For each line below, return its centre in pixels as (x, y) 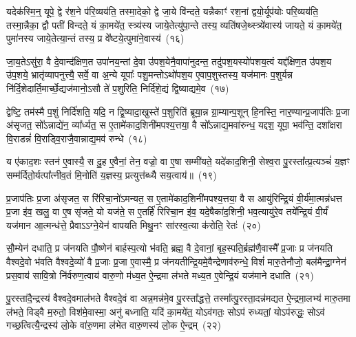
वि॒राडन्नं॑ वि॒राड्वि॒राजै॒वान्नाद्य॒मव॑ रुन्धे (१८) (77, 138)
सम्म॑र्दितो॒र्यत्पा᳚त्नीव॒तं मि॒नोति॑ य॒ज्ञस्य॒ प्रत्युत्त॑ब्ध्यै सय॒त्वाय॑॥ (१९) (112, 174)
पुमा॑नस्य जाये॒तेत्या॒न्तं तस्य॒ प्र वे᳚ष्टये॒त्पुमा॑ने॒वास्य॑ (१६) (95, 38)
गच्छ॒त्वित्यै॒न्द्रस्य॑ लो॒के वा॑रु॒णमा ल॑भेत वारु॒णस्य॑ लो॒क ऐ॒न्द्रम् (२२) (114, 325)
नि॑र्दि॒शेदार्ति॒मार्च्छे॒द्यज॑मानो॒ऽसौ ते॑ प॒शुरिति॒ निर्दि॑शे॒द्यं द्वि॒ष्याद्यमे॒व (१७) (118, 88)
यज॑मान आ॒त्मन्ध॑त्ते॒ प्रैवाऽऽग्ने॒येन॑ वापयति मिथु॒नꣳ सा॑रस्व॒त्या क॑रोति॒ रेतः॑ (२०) (134, 225)
